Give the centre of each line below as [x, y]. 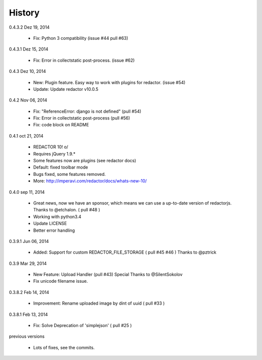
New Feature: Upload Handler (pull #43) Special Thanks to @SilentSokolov [108, 274]
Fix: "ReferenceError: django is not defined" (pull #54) [87, 111]
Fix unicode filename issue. [61, 281]
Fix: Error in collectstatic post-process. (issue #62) [84, 60]
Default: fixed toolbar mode [61, 167]
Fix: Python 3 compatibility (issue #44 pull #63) [81, 38]
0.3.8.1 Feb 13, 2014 [28, 314]
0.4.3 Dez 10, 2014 [27, 71]
